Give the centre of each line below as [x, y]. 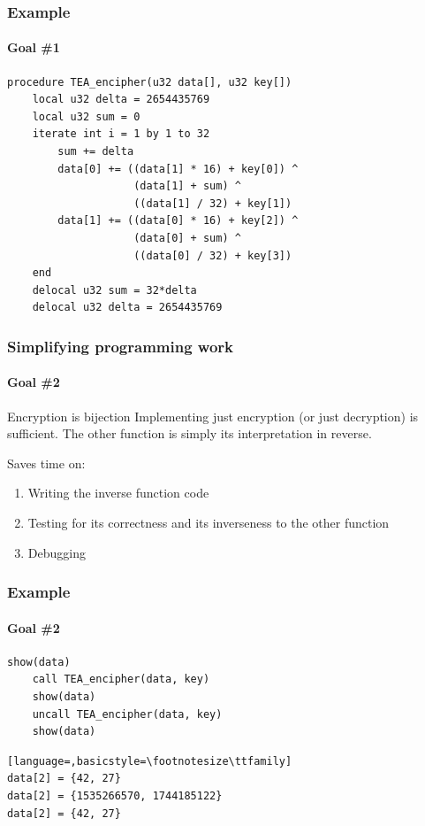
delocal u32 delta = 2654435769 [127, 308]
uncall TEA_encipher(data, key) [127, 714]
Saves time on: [46, 463]
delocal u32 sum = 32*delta [114, 290]
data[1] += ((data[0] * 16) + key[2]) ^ [178, 221]
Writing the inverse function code [118, 493]
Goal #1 [34, 47]
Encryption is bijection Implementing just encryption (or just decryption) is [213, 416]
